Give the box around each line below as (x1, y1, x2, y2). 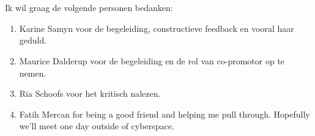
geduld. (19, 34, 47, 47)
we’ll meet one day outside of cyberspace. (19, 119, 174, 132)
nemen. (19, 66, 46, 79)
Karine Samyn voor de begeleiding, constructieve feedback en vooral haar (19, 21, 294, 34)
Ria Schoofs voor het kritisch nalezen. (19, 87, 161, 100)
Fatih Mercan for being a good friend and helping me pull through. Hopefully (19, 107, 310, 120)
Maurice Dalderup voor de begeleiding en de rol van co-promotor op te (19, 54, 285, 67)
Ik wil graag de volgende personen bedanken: (5, 1, 173, 14)
